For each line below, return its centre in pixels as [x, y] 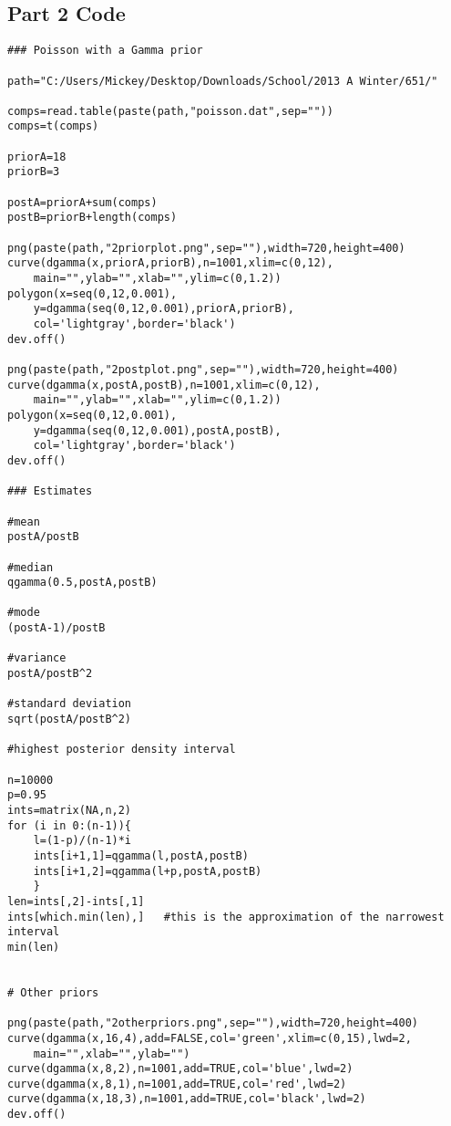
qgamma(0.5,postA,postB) [82, 583]
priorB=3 [34, 172]
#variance [37, 658]
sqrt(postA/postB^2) [70, 719]
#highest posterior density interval [122, 750]
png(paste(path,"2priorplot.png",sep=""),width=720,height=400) [206, 248]
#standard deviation [70, 704]
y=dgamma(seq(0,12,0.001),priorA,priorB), [164, 309]
